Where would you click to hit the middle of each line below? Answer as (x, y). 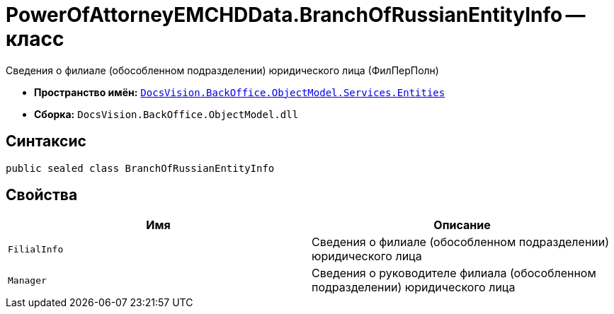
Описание (462, 225)
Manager (27, 280)
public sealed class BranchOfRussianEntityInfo (140, 168)
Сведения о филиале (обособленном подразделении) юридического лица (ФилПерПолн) (222, 70)
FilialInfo (36, 249)
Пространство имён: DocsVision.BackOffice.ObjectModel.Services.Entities (240, 92)
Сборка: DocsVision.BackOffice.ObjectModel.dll (166, 114)
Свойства (42, 195)
